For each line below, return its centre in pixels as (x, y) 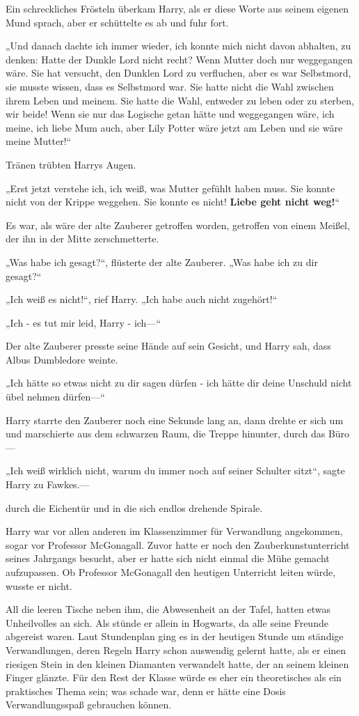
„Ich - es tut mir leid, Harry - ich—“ (83, 322)
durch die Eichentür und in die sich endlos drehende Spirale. (134, 507)
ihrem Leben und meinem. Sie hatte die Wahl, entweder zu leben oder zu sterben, (180, 100)
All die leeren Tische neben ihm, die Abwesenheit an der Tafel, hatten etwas (168, 609)
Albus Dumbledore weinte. (62, 359)
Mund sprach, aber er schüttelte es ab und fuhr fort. (117, 22)
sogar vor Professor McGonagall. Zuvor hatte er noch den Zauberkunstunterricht (178, 544)
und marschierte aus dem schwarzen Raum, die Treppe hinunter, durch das (166, 434)
